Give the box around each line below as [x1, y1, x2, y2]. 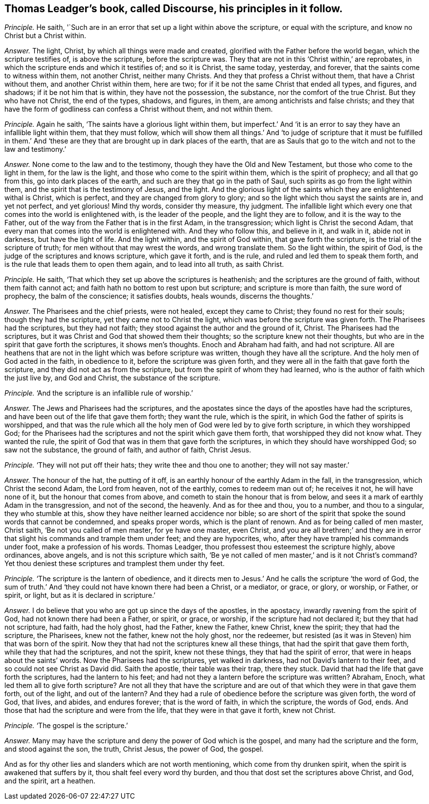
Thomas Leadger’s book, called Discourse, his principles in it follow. [4, 2, 343, 15]
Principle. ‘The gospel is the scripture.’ [4, 721, 128, 730]
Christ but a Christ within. [4, 31, 86, 40]
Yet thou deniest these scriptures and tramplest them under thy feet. [4, 559, 225, 568]
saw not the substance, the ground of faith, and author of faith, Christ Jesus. [4, 446, 251, 454]
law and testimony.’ [4, 145, 67, 154]
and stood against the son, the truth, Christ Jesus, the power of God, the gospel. [4, 745, 264, 754]
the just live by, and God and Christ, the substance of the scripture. [4, 374, 221, 382]
